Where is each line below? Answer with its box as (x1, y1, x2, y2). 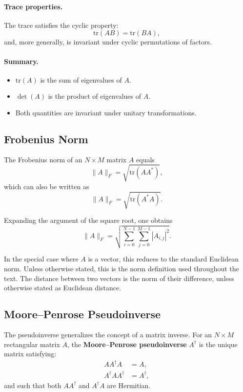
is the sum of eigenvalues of (40, 74, 122, 85)
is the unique (199, 339, 238, 349)
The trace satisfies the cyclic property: (4, 20, 119, 30)
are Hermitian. (107, 380, 151, 390)
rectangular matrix (4, 339, 60, 349)
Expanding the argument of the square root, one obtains (4, 215, 173, 225)
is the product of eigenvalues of (48, 91, 141, 101)
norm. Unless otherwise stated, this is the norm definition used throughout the (4, 263, 239, 274)
